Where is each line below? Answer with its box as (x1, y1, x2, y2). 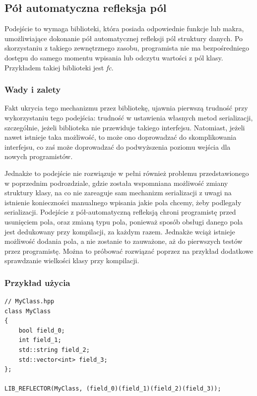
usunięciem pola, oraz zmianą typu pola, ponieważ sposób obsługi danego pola (4, 216, 243, 226)
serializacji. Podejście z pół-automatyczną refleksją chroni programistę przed (4, 207, 236, 217)
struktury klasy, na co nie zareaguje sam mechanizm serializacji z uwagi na (4, 187, 232, 198)
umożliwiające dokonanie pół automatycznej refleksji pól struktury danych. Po (4, 33, 243, 43)
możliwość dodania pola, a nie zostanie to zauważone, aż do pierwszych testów (4, 236, 243, 246)
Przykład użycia (4, 276, 70, 288)
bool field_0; (18, 327, 65, 334)
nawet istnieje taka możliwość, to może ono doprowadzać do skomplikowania (4, 132, 237, 142)
